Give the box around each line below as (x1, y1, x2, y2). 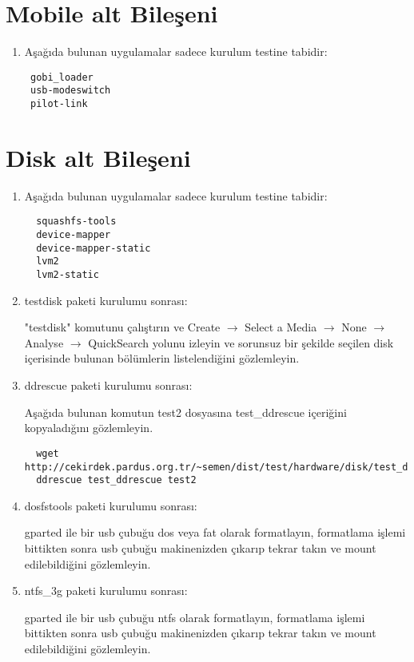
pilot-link (30, 98, 88, 110)
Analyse (24, 334, 64, 351)
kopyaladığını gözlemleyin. (24, 419, 153, 436)
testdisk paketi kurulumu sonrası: (24, 291, 188, 308)
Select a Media (245, 319, 317, 335)
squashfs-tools (36, 216, 117, 228)
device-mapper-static (36, 242, 151, 254)
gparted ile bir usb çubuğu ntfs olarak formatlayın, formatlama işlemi (24, 608, 365, 625)
